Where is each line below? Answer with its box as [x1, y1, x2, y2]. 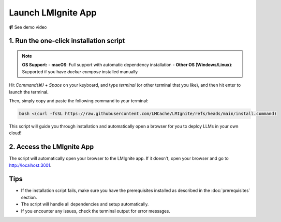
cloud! [9, 130, 22, 136]
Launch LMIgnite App [9, 7, 97, 18]
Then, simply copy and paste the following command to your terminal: [9, 97, 148, 104]
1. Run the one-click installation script [9, 37, 125, 45]
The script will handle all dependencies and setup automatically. [21, 201, 149, 207]
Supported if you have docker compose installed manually [22, 68, 138, 75]
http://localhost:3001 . [9, 162, 52, 168]
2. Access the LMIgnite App [9, 143, 94, 151]
